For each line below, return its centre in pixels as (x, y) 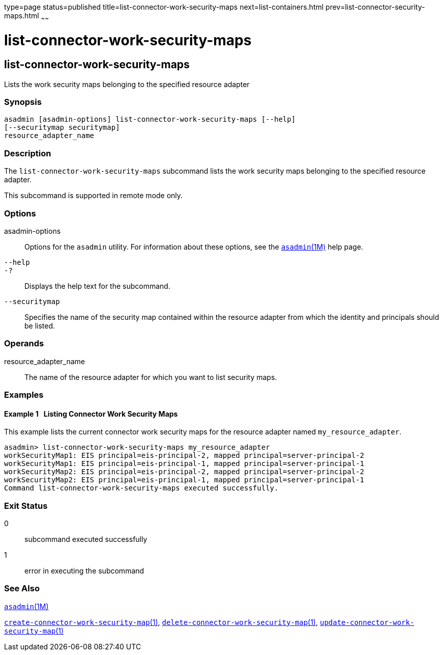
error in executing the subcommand (84, 571)
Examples (24, 395)
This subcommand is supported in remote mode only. (94, 196)
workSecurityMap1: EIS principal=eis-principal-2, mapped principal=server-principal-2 (184, 456)
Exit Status (26, 506)
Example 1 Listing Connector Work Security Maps (91, 414)
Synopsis (23, 102)
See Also (22, 589)
